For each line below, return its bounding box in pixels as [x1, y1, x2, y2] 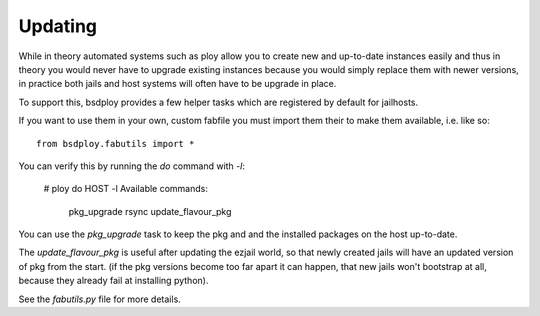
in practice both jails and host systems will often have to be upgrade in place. [18, 78, 337, 90]
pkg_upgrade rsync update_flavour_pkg [68, 205, 232, 217]
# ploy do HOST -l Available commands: [43, 183, 209, 195]
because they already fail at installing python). [18, 275, 209, 287]
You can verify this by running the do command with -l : [18, 160, 245, 172]
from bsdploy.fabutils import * [36, 138, 195, 149]
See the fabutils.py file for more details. [18, 293, 182, 305]
